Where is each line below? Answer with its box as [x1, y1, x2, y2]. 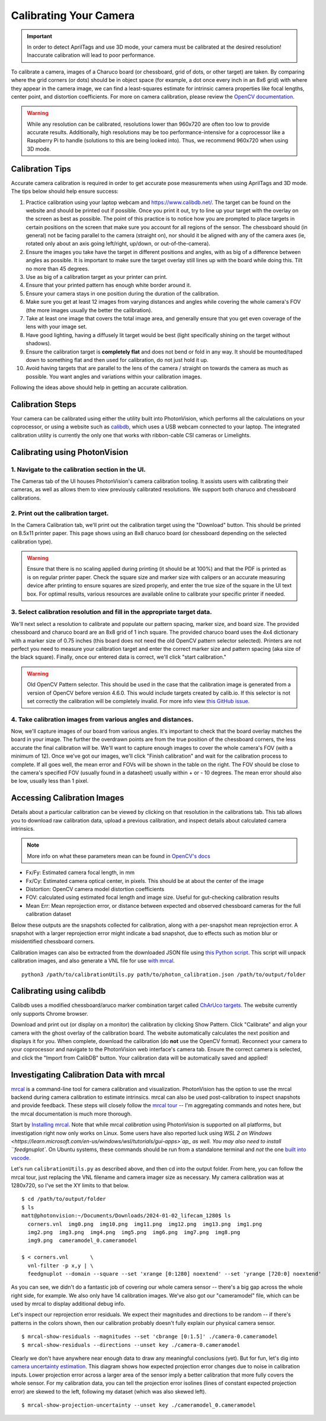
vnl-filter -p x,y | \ [27, 1262, 94, 1269]
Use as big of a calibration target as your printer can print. [25, 274, 168, 281]
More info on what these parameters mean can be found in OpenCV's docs [27, 852, 210, 860]
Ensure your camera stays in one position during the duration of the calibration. [25, 290, 219, 297]
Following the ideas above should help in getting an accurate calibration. [11, 384, 188, 391]
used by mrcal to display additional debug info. [11, 1300, 126, 1308]
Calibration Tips [11, 164, 71, 174]
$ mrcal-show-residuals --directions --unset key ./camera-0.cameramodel [21, 1341, 241, 1348]
